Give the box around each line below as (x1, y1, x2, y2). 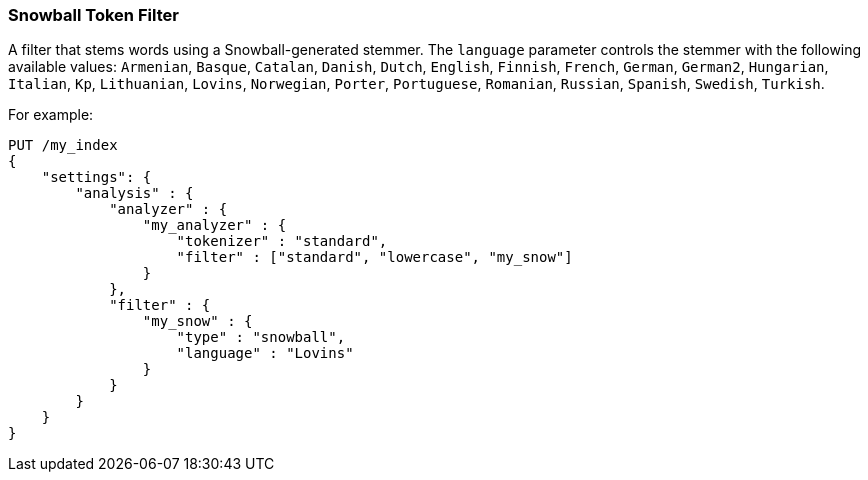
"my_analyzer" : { (142, 217, 287, 234)
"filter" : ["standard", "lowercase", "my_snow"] (176, 249, 573, 266)
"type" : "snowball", (176, 329, 346, 346)
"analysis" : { (75, 185, 194, 202)
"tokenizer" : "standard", (176, 233, 388, 250)
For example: (8, 106, 94, 124)
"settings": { (41, 169, 152, 186)
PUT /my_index (8, 137, 118, 154)
